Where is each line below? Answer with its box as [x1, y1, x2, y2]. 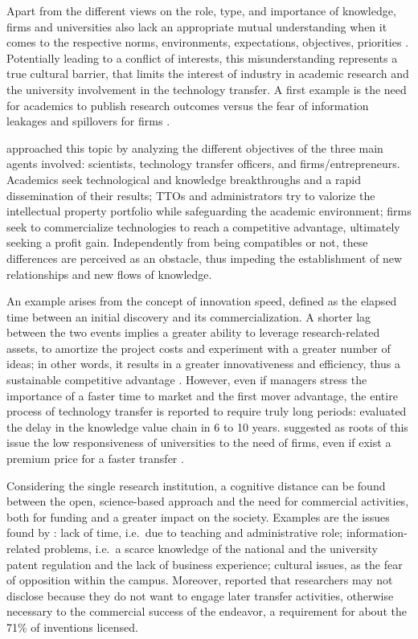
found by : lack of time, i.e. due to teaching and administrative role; [6, 524, 343, 541]
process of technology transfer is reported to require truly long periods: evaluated [6, 403, 407, 420]
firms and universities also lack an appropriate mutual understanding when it [6, 18, 387, 35]
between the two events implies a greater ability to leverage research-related [6, 324, 380, 341]
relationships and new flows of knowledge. [6, 265, 212, 282]
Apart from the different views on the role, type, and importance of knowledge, [6, 2, 396, 18]
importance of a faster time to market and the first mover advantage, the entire [6, 387, 398, 403]
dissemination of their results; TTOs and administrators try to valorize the [6, 186, 375, 203]
